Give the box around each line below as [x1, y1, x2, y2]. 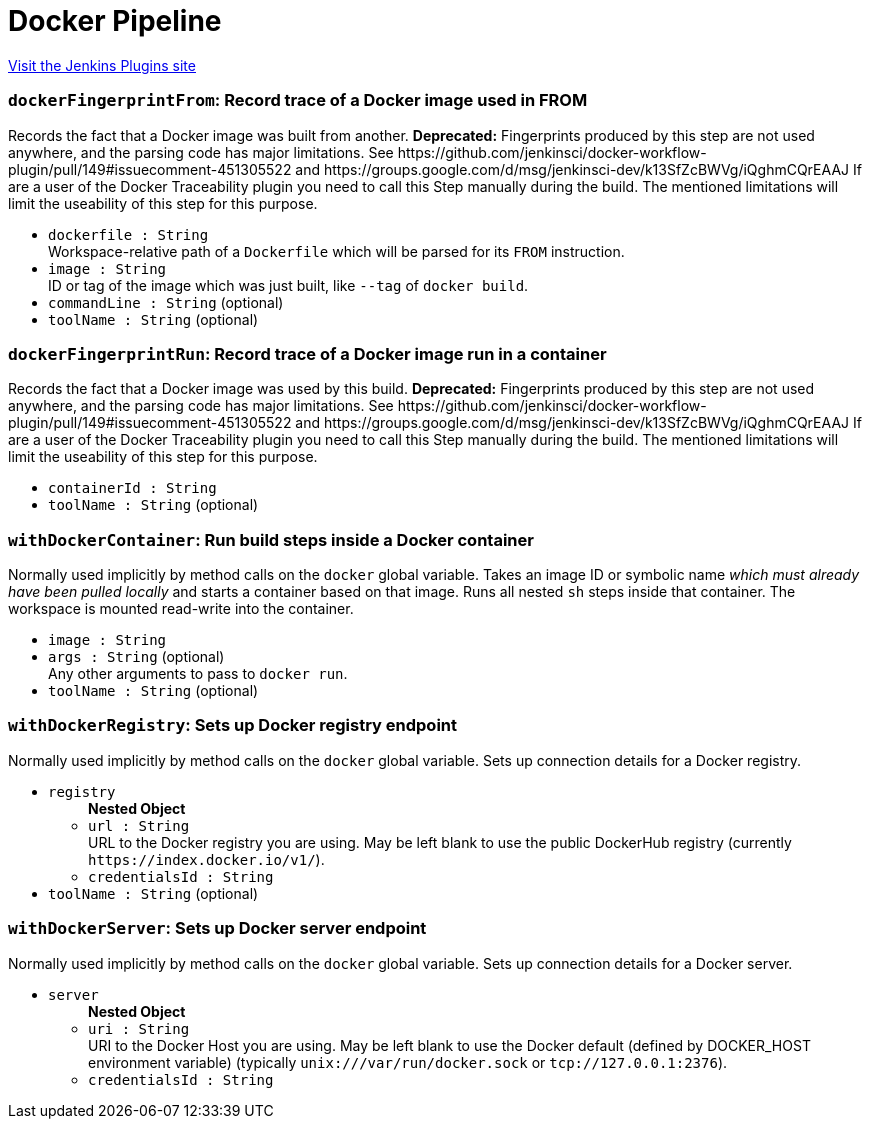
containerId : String [48, 480, 217, 497]
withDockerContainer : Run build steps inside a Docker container [8, 529, 534, 550]
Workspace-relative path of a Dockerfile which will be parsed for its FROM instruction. [48, 242, 625, 260]
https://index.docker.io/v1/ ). [88, 850, 325, 868]
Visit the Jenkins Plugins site [8, 56, 196, 74]
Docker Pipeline [8, 4, 222, 38]
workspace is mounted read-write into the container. [8, 600, 354, 617]
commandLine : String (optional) [48, 293, 284, 311]
